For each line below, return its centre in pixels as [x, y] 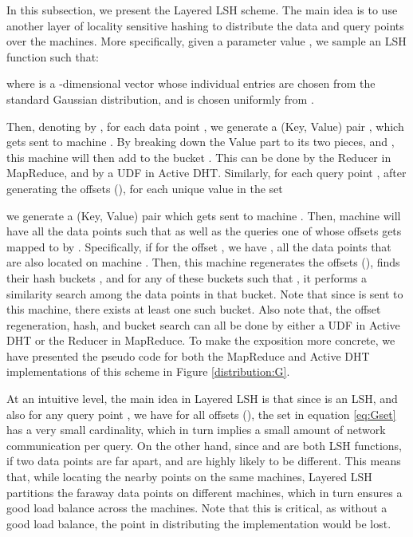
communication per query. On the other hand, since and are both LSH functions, [205, 445]
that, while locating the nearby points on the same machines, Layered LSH [189, 477]
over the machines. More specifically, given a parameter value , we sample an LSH [206, 41]
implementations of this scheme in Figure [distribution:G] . [148, 371]
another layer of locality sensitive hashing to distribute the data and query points [205, 25]
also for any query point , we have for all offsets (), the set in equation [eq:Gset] [201, 414]
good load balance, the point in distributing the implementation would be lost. [199, 523]
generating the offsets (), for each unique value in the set [145, 188]
